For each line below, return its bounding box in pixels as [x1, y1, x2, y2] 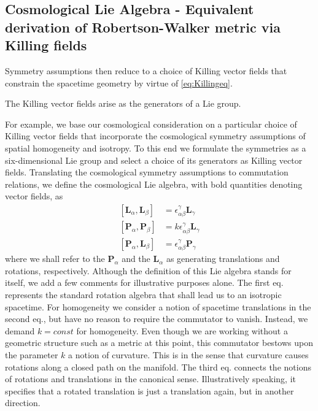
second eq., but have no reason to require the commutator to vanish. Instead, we [5, 312, 308, 325]
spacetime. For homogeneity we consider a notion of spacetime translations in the [5, 300, 311, 313]
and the [122, 252, 150, 265]
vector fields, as [5, 190, 63, 202]
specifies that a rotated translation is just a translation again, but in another [5, 384, 294, 397]
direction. [5, 396, 41, 409]
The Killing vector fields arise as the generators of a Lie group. [5, 97, 241, 110]
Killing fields [5, 36, 87, 55]
